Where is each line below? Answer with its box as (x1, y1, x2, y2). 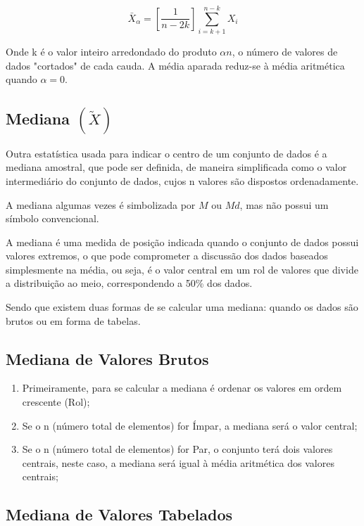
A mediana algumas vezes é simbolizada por (6, 197, 196, 212)
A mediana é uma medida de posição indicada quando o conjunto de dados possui (6, 234, 359, 249)
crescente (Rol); (22, 394, 90, 409)
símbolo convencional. (6, 211, 99, 226)
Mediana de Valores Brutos (6, 347, 209, 369)
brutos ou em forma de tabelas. (6, 313, 141, 328)
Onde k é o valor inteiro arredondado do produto (6, 44, 217, 59)
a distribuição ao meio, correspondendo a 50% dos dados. (6, 276, 253, 290)
